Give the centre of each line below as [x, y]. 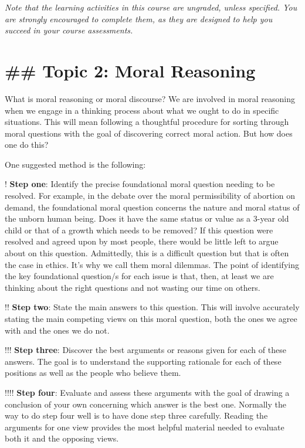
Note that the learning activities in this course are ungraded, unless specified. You [151, 7]
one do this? [27, 145]
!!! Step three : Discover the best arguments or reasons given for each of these [145, 350]
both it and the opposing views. [62, 438]
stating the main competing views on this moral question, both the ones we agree [151, 318]
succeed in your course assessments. [69, 30]
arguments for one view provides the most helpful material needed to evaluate [145, 427]
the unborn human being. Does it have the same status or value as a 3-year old [147, 218]
